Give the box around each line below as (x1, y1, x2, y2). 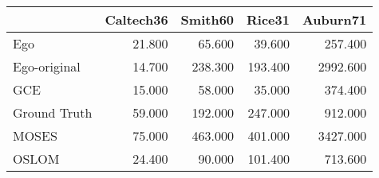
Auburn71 (302, 10, 367, 29)
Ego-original (13, 57, 81, 75)
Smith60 (180, 10, 235, 29)
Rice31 (247, 10, 290, 29)
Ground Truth (13, 103, 93, 122)
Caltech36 (105, 10, 168, 29)
